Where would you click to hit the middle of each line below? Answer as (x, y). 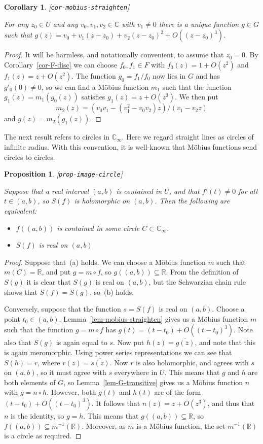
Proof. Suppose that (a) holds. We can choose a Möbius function (105, 262)
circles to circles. (30, 157)
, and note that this (225, 342)
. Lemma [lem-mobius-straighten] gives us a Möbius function (154, 318)
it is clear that (49, 282)
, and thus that (231, 403)
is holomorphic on (102, 201)
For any (16, 24)
